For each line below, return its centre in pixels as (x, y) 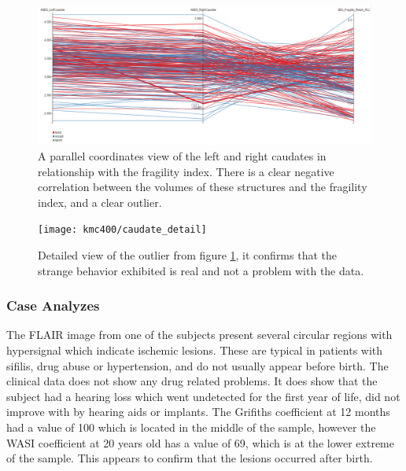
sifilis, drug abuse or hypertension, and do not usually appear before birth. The (197, 365)
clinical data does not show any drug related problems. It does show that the (192, 381)
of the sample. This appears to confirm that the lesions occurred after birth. (190, 458)
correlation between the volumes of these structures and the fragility (203, 187)
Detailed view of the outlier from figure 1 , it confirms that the (187, 255)
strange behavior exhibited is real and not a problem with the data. (201, 270)
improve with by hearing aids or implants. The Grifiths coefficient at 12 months (198, 412)
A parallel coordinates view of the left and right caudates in (182, 155)
